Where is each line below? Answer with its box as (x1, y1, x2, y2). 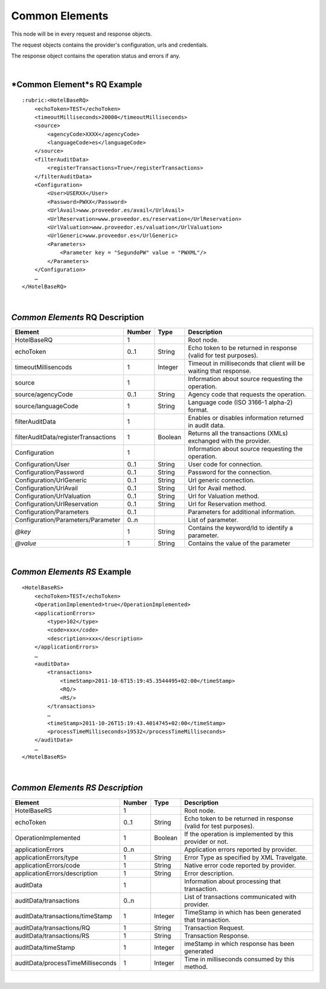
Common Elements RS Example (11, 566, 132, 577)
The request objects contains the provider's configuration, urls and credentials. (11, 41, 208, 48)
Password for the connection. (188, 468, 272, 477)
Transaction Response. (184, 932, 250, 940)
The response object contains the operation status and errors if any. (11, 52, 181, 60)
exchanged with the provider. (188, 437, 271, 445)
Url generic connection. (188, 476, 255, 485)
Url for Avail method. (188, 484, 247, 492)
